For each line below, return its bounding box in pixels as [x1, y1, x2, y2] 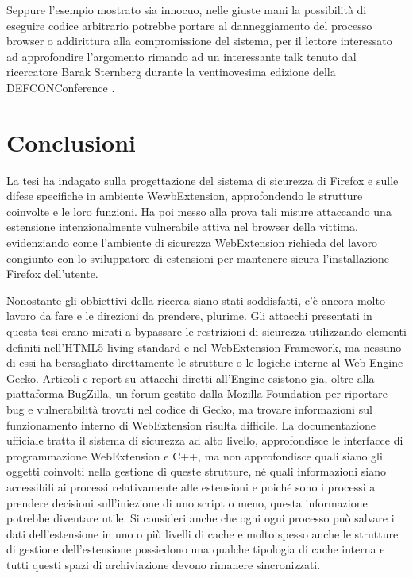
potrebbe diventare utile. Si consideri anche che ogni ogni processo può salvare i [6, 510, 395, 526]
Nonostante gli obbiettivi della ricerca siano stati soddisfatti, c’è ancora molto [6, 291, 385, 308]
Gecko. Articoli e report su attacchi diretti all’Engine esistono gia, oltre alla [6, 369, 375, 386]
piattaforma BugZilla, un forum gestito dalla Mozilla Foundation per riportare [6, 385, 388, 402]
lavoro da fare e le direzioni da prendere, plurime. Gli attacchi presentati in [6, 307, 372, 324]
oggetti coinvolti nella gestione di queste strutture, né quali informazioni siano [6, 463, 387, 480]
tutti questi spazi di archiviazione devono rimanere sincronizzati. [6, 556, 321, 572]
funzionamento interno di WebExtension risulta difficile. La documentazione [6, 416, 376, 433]
